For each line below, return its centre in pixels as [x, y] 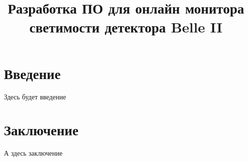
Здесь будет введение [35, 96]
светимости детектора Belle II [126, 27]
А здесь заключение [33, 153]
